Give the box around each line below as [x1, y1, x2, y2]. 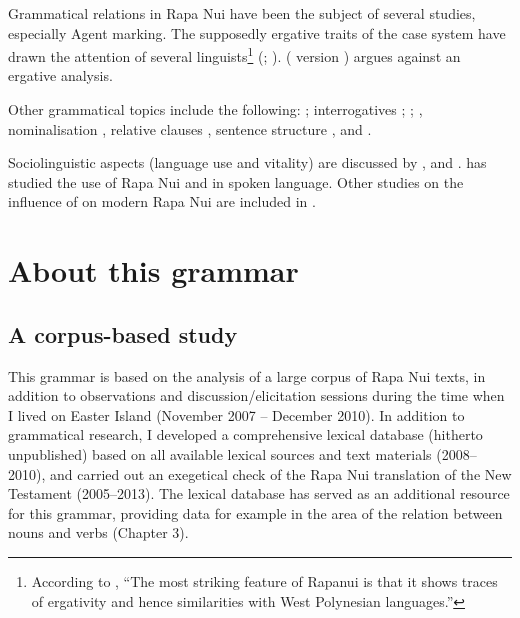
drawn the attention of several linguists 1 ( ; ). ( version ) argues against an [8, 43, 461, 66]
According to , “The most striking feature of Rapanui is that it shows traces [31, 570, 498, 591]
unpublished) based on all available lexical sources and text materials [8, 443, 432, 464]
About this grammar [8, 250, 299, 291]
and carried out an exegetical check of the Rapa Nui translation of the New [49, 463, 512, 484]
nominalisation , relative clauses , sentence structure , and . [8, 118, 372, 139]
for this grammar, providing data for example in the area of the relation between [8, 502, 503, 523]
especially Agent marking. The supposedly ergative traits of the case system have [8, 22, 506, 43]
